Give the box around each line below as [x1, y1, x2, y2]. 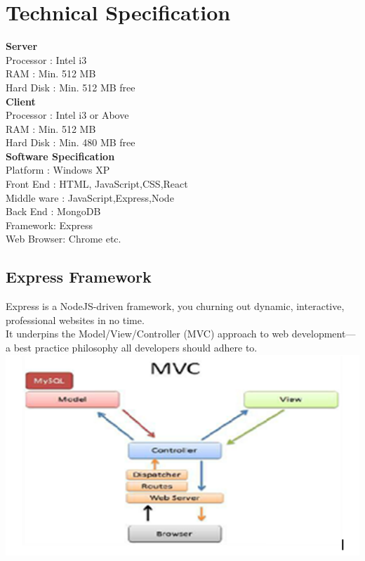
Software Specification [6, 148, 115, 163]
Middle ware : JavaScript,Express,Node [6, 190, 174, 205]
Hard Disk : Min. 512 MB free [6, 79, 135, 94]
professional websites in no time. [6, 312, 145, 327]
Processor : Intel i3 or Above [6, 108, 129, 122]
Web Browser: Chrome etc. [6, 231, 121, 246]
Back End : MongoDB [6, 204, 101, 219]
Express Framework [6, 266, 152, 288]
